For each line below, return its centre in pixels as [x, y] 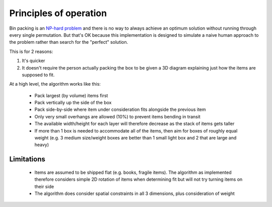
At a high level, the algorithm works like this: [55, 84]
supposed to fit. [38, 75]
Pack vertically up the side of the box [73, 103]
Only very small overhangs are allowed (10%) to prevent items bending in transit [118, 116]
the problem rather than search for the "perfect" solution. [69, 42]
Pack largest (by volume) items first [71, 95]
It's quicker [33, 61]
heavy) [42, 145]
